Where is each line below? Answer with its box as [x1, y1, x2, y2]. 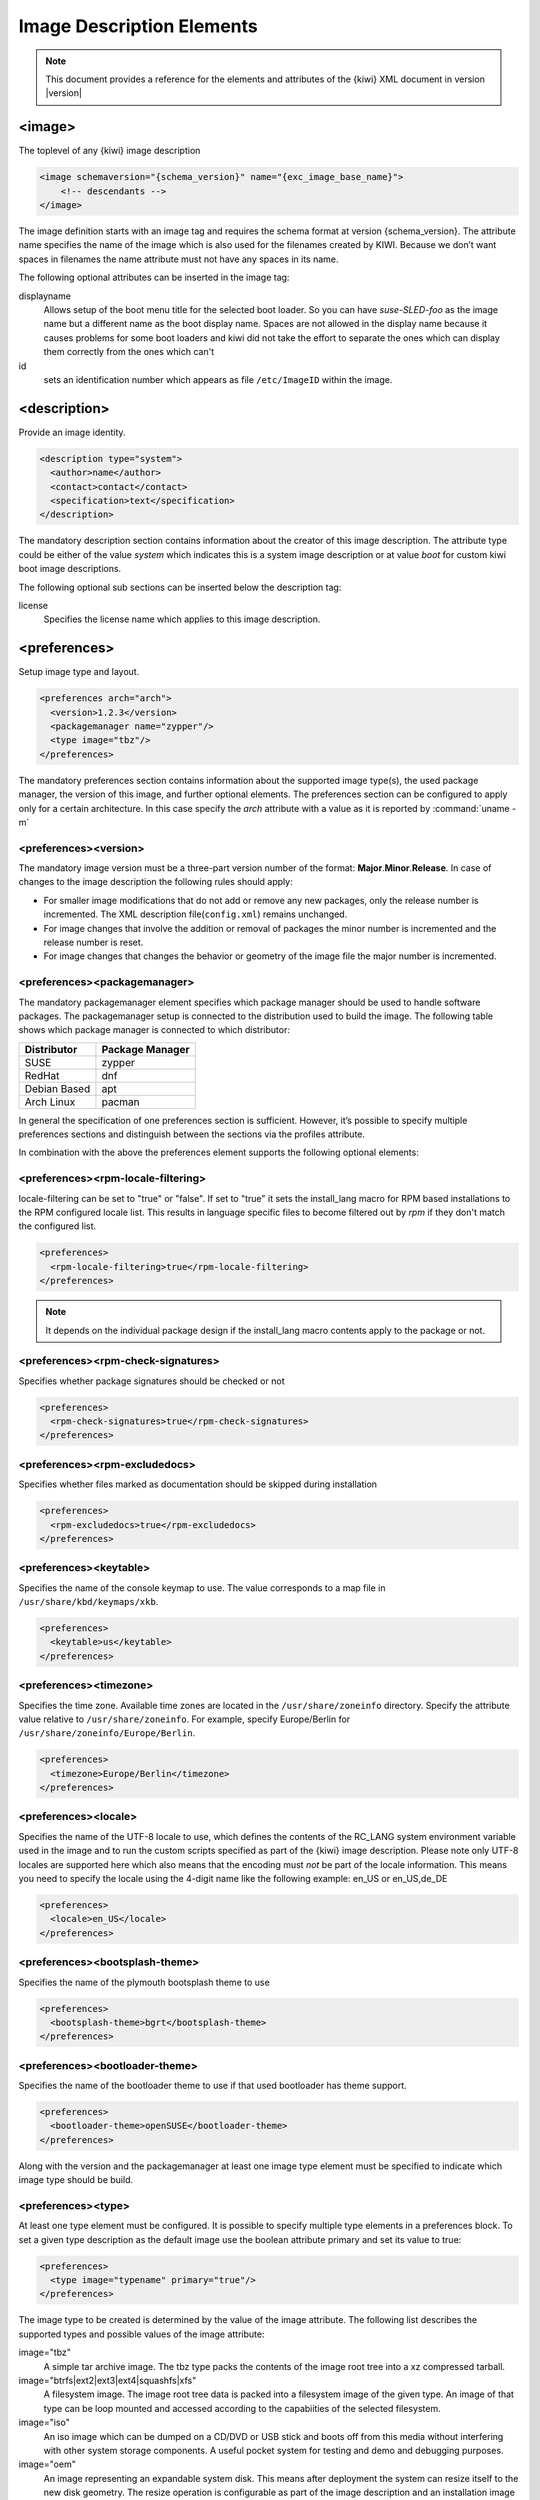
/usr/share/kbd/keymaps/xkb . [18, 1596, 159, 1608]
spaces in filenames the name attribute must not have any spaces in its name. [18, 253, 339, 265]
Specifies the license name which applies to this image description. [43, 613, 321, 625]
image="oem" [18, 2458, 77, 2470]
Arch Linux [24, 1095, 76, 1109]
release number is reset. [43, 936, 144, 948]
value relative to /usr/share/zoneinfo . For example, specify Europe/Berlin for [18, 1713, 351, 1725]
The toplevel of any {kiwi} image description [18, 145, 201, 157]
